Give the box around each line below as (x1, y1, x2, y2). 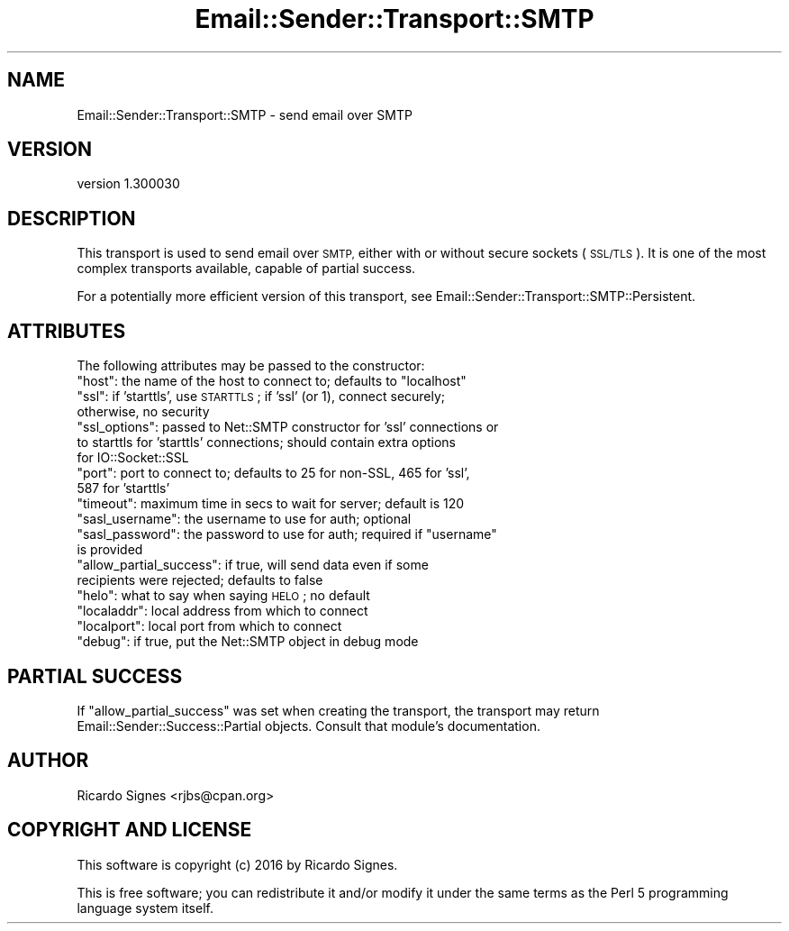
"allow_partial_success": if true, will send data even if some (77, 557, 429, 573)
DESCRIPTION (7, 206, 136, 230)
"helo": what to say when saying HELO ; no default (77, 588, 370, 604)
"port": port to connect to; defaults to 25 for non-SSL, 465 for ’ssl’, (77, 465, 470, 481)
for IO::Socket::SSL (77, 450, 189, 466)
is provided (77, 542, 143, 558)
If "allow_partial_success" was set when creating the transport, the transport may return (77, 702, 600, 718)
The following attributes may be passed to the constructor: (77, 358, 425, 374)
